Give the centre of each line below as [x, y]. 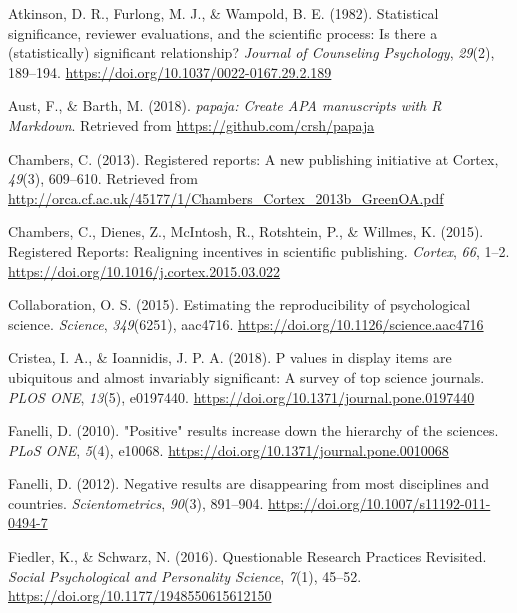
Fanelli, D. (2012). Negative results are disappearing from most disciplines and [248, 483]
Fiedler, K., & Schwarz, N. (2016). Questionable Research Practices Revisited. [247, 556]
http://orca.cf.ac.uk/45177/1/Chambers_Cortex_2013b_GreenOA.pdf [226, 197]
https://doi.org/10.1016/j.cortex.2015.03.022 [144, 270]
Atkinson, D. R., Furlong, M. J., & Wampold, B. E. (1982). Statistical [223, 13]
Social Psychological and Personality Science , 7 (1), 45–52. [185, 575]
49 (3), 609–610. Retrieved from [103, 178]
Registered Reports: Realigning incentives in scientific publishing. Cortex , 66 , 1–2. [259, 250]
